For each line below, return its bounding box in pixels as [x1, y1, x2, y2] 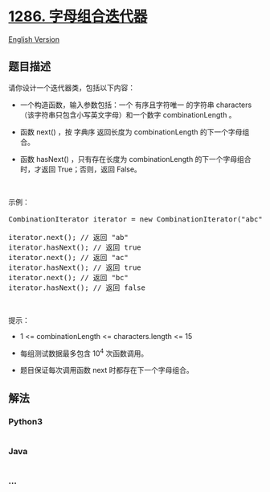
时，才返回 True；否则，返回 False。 [19, 164, 142, 174]
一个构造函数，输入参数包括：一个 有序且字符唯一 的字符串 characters [19, 100, 252, 110]
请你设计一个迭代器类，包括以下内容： [8, 82, 135, 93]
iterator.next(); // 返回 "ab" [8, 233, 129, 242]
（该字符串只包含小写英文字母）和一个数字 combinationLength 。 [19, 110, 236, 119]
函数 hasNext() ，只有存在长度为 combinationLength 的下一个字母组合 [19, 154, 252, 163]
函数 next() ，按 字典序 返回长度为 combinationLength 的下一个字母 [19, 126, 243, 137]
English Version [8, 34, 60, 44]
